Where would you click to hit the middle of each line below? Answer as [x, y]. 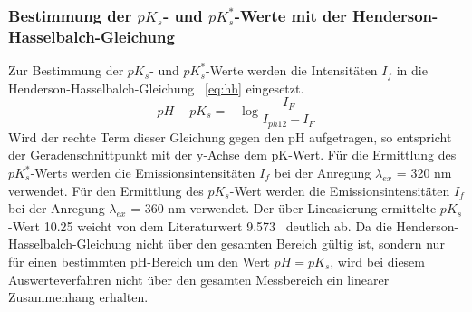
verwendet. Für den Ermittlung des [106, 190]
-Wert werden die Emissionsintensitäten [340, 190]
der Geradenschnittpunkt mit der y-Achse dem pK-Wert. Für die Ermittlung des [232, 155]
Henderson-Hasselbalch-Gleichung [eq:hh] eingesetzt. [156, 88]
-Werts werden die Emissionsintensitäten [143, 173]
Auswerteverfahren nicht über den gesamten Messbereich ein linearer [199, 279]
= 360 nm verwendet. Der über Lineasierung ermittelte [284, 208]
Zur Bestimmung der [66, 70]
